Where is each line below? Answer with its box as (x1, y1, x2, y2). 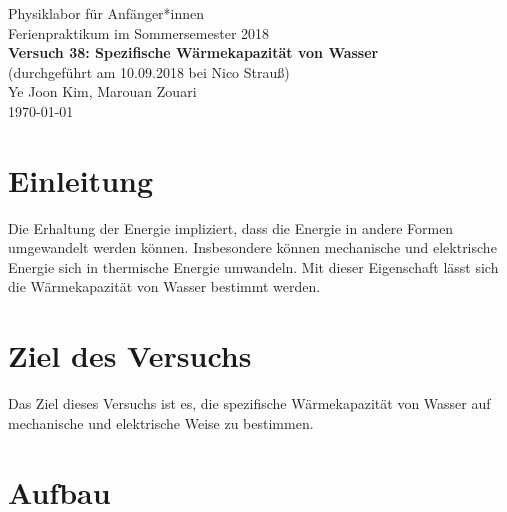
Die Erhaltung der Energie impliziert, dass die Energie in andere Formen (8, 217, 454, 238)
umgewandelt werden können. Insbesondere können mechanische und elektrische (8, 237, 497, 258)
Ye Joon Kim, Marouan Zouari (8, 81, 197, 102)
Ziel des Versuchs (8, 335, 252, 376)
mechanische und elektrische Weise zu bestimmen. (8, 412, 314, 433)
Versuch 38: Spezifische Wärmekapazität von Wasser (8, 42, 379, 63)
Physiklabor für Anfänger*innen (8, 3, 205, 23)
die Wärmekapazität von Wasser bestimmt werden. (8, 276, 321, 297)
